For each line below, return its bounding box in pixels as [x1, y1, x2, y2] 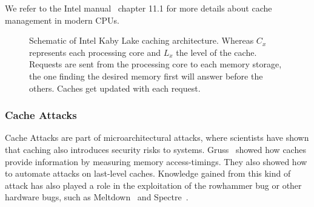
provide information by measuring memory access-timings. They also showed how [5, 155, 307, 168]
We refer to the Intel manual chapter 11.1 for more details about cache [5, 2, 272, 14]
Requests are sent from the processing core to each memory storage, [29, 58, 282, 70]
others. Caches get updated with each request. [29, 81, 201, 94]
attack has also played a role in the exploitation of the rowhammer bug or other [5, 178, 302, 191]
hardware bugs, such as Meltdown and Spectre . [5, 191, 189, 203]
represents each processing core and [29, 46, 161, 58]
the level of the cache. [176, 46, 257, 58]
